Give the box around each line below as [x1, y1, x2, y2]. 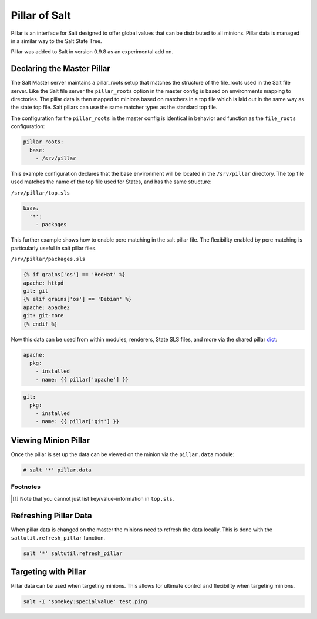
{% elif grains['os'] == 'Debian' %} [23, 296, 132, 303]
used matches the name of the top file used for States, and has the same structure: [11, 178, 212, 185]
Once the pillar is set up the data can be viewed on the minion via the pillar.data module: [11, 450, 235, 458]
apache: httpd [23, 279, 64, 286]
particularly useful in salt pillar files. [11, 245, 97, 252]
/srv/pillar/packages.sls [11, 256, 86, 263]
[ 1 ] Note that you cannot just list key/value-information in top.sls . [12, 495, 174, 502]
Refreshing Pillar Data [11, 510, 92, 520]
